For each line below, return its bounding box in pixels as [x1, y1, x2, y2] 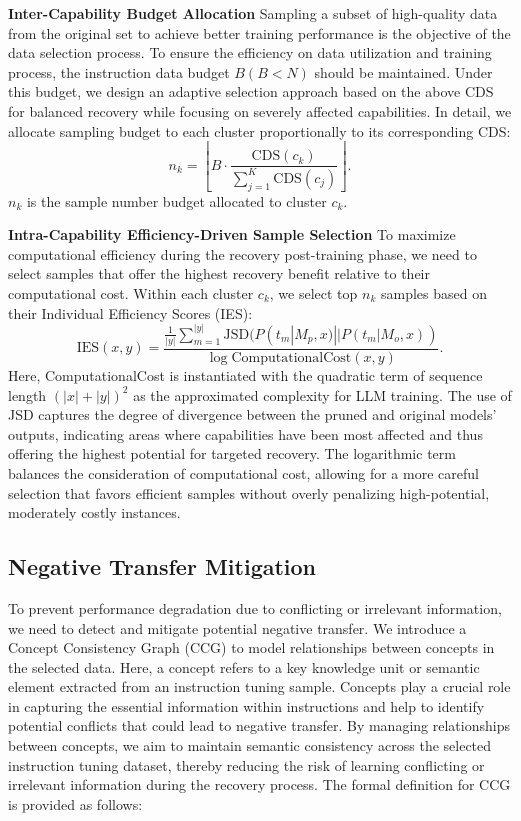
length [8, 384, 47, 405]
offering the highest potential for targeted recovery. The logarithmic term [8, 443, 456, 464]
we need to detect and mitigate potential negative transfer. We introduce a [8, 617, 467, 638]
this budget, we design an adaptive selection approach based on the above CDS [8, 81, 494, 102]
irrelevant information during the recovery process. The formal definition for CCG [8, 774, 511, 795]
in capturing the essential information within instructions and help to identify [8, 695, 485, 716]
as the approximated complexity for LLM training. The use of [133, 384, 512, 405]
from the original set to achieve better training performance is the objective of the [8, 22, 511, 43]
